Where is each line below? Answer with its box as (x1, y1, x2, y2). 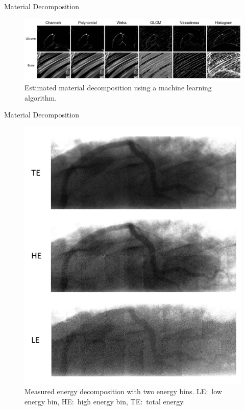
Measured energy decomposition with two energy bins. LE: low (24, 386, 222, 397)
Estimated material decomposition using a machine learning (24, 82, 212, 93)
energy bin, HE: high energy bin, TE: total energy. (24, 396, 185, 407)
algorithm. (24, 92, 57, 103)
